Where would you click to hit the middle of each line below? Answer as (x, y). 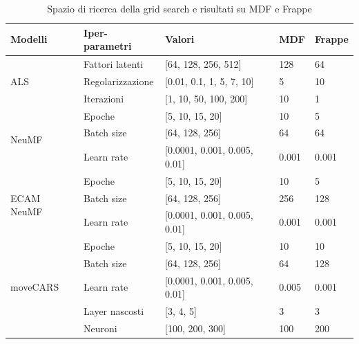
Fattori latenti (114, 64)
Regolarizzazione (119, 81)
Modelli (29, 39)
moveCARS (35, 287)
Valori (180, 39)
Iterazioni (104, 98)
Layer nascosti (114, 310)
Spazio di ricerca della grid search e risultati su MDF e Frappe (179, 8)
